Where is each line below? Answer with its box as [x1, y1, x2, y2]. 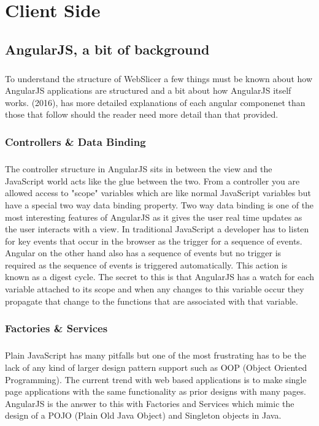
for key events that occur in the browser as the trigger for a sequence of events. [5, 234, 302, 247]
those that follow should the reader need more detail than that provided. [5, 108, 279, 121]
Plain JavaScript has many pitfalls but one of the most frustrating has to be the [5, 349, 306, 362]
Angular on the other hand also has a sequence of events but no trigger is [5, 246, 282, 259]
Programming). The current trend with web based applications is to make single [5, 373, 307, 386]
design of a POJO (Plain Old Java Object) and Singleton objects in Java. [5, 409, 282, 422]
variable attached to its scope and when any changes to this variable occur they [5, 283, 304, 295]
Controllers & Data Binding [5, 134, 146, 149]
